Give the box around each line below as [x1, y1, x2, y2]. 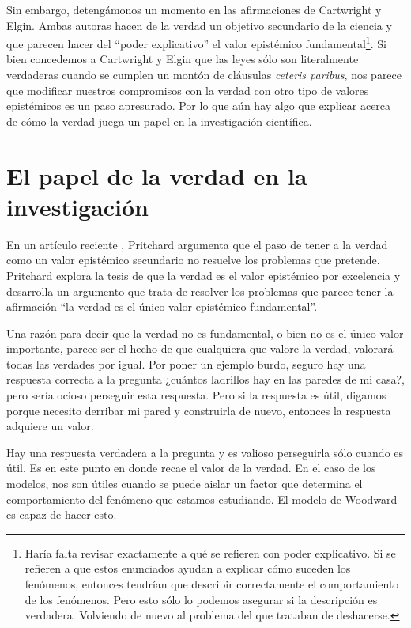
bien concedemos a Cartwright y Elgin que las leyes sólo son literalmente [6, 51, 359, 67]
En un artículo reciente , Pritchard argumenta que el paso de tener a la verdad [6, 236, 388, 252]
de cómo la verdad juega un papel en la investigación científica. [6, 112, 312, 129]
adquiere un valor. [6, 418, 94, 434]
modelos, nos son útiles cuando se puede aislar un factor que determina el [6, 475, 363, 492]
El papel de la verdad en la [6, 159, 307, 191]
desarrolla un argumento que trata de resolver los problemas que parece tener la [6, 282, 394, 299]
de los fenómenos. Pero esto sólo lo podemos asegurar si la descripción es [25, 591, 378, 607]
